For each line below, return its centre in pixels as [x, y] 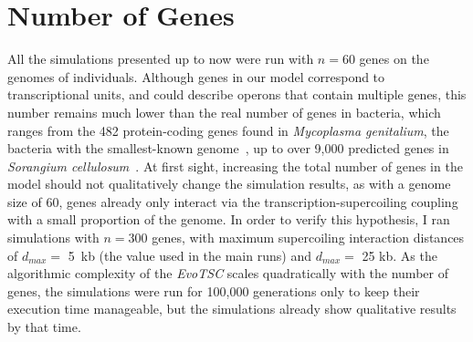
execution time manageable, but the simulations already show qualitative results [232, 309]
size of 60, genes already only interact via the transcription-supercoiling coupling [233, 201]
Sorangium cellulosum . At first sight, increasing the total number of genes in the [235, 166]
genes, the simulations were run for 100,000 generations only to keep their [214, 290]
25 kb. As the [399, 255]
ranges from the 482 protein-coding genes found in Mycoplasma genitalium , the [228, 130]
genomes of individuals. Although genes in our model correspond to [196, 76]
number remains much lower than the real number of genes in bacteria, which [224, 112]
